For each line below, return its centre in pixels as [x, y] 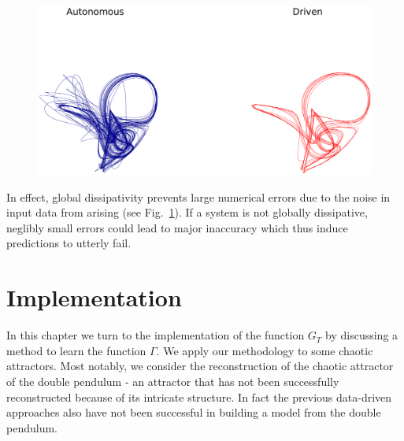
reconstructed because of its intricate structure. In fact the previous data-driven [199, 397]
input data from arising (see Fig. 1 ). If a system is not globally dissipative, [187, 212]
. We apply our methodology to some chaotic [265, 350]
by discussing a [362, 335]
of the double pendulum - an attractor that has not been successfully [173, 381]
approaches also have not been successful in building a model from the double [194, 412]
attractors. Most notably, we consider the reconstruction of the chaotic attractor [200, 366]
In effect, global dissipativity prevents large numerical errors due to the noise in [198, 196]
